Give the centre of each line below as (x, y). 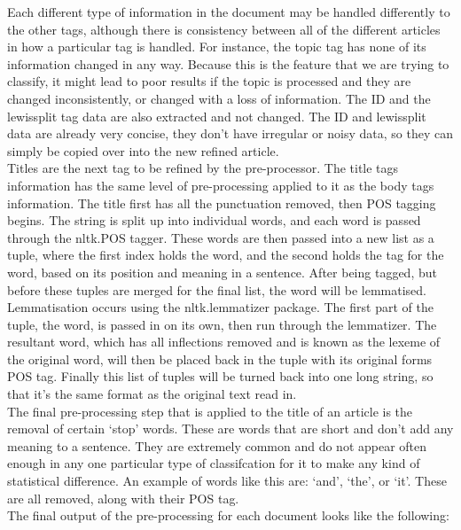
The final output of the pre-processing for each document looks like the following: (228, 515)
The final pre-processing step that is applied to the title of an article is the (210, 411)
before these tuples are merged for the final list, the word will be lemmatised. (217, 289)
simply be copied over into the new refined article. (143, 150)
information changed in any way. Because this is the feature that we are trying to (228, 63)
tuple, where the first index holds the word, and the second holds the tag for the (226, 255)
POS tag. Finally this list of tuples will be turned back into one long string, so (220, 376)
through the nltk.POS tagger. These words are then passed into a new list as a (221, 237)
